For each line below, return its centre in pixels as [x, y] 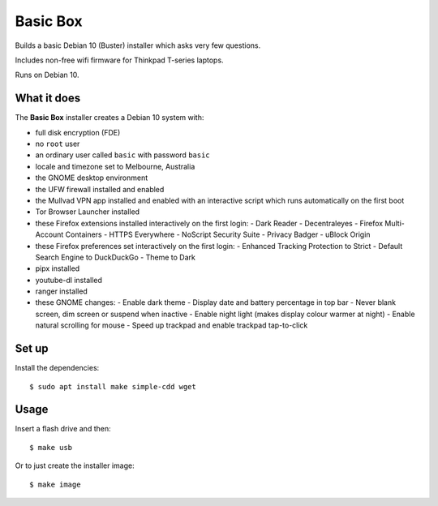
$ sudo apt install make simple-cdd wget [113, 386]
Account [49, 234]
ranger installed [62, 291]
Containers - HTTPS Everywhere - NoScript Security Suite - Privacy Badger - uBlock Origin [218, 234]
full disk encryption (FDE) [78, 132]
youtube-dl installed [69, 280]
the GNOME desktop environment [92, 178]
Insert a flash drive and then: [63, 429]
